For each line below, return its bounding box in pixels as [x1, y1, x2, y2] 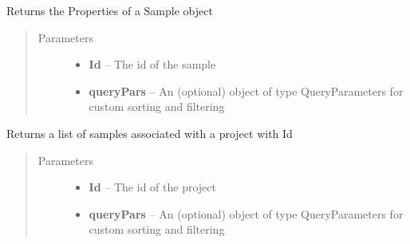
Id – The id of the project [89, 179, 216, 195]
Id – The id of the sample [89, 56, 216, 73]
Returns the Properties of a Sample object [6, 2, 213, 18]
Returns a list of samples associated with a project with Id [6, 124, 293, 141]
